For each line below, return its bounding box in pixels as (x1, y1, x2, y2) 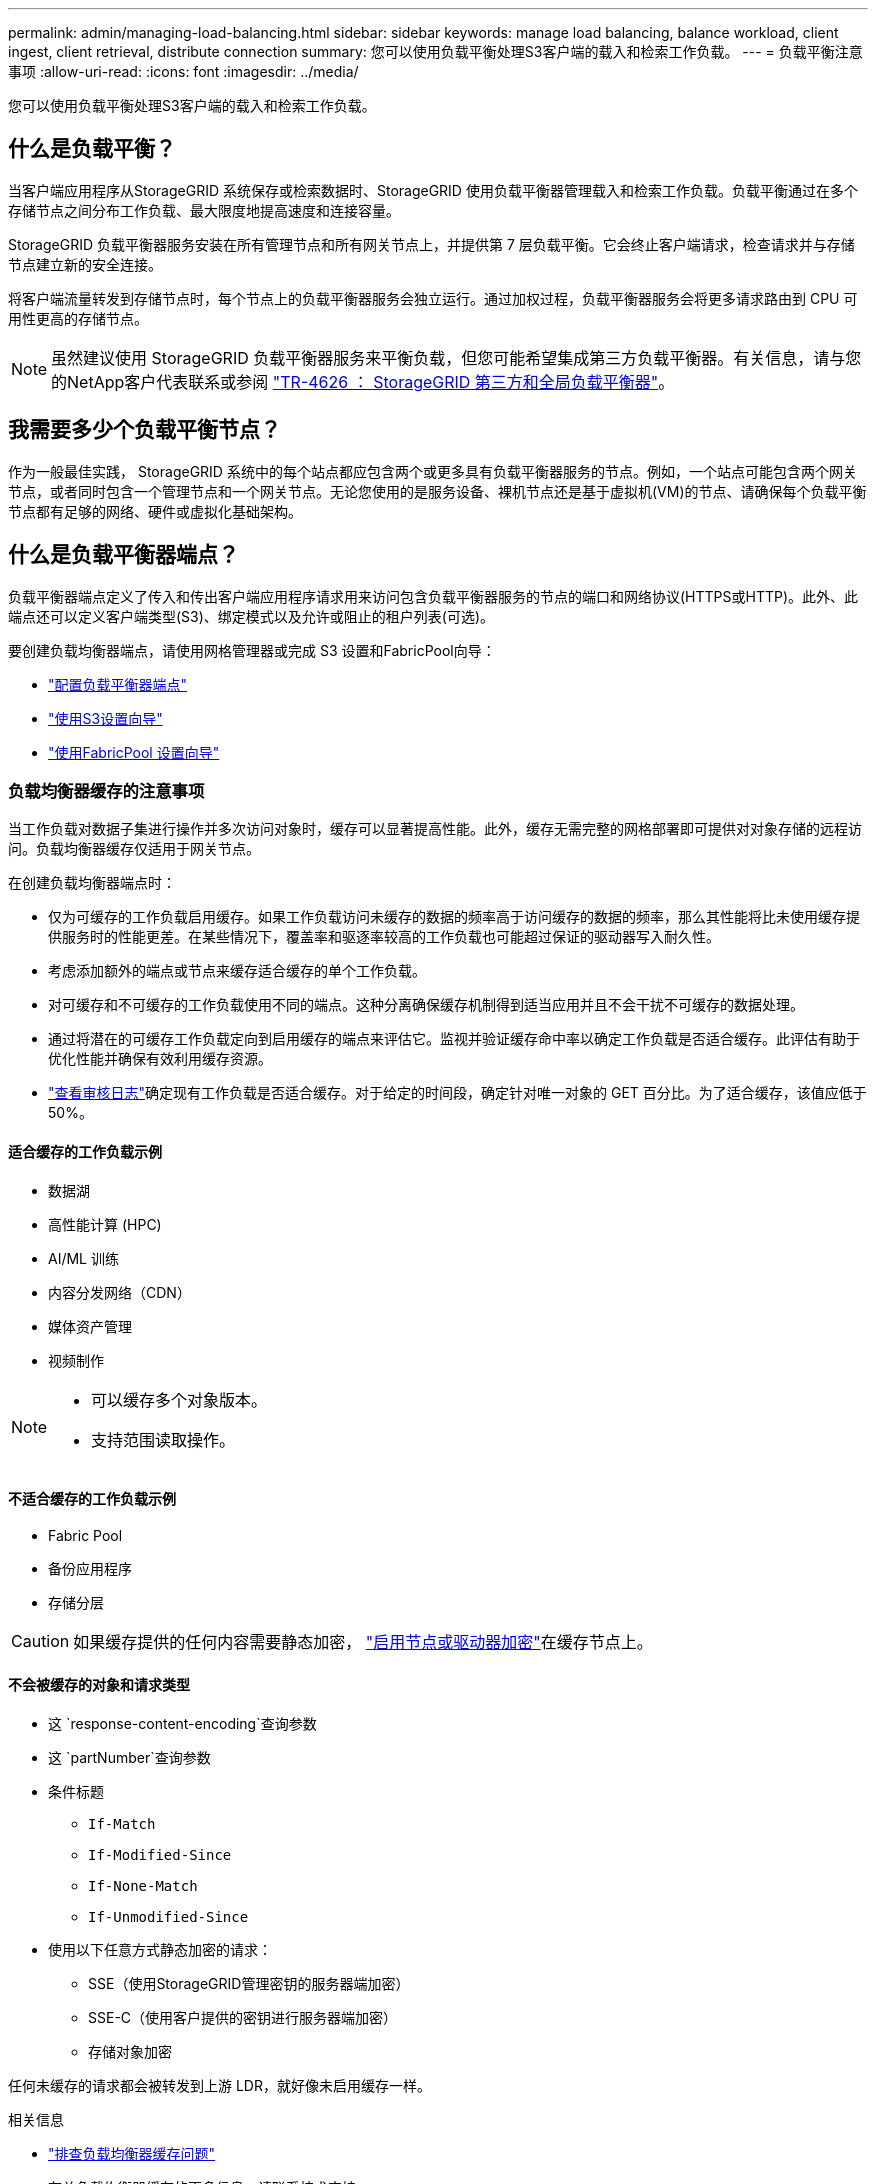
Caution (11, 1630, 70, 1651)
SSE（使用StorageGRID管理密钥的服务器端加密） (88, 1974, 410, 1992)
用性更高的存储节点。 (8, 309, 148, 327)
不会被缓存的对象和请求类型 (8, 1676, 190, 1694)
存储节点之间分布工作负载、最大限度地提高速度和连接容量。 (8, 201, 400, 219)
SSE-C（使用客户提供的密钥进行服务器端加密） (88, 2008, 398, 2026)
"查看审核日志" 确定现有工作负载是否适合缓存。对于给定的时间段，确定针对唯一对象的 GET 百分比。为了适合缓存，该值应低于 (48, 1084, 867, 1102)
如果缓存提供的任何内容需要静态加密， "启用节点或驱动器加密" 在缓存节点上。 (73, 1631, 653, 1652)
